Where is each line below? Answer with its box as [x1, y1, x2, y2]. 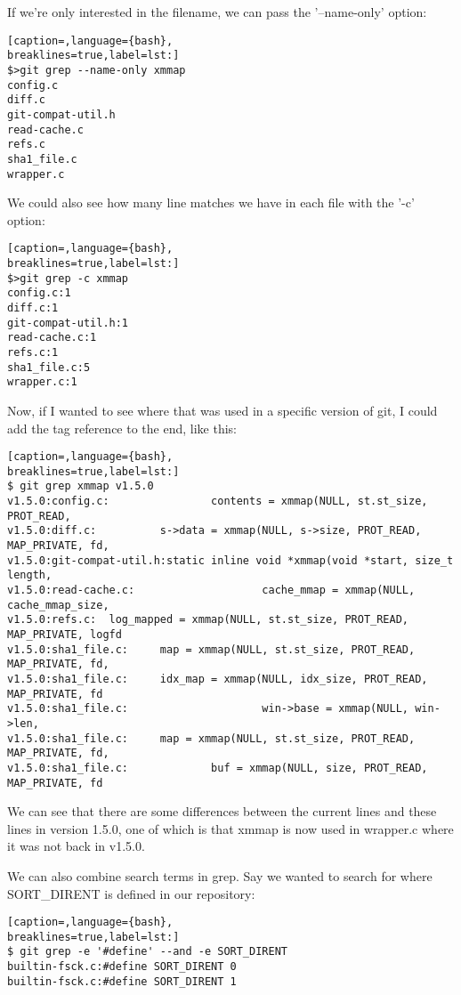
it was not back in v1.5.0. [7, 837, 145, 855]
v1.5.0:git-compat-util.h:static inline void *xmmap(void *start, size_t [7, 554, 454, 567]
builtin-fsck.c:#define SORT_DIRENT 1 [7, 975, 237, 988]
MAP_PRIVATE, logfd [7, 627, 122, 641]
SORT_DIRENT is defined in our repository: [7, 884, 255, 902]
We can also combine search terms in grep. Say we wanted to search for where [7, 866, 433, 885]
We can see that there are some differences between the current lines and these [7, 802, 437, 821]
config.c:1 [7, 287, 71, 300]
